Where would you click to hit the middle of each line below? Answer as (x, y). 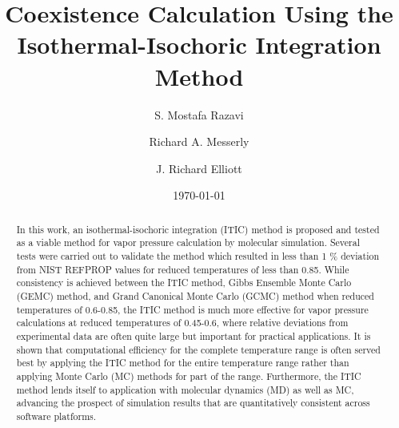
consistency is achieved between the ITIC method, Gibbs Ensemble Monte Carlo (184, 283)
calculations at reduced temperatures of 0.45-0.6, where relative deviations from (182, 323)
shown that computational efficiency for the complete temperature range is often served (198, 349)
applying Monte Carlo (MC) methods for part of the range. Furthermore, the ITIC (189, 376)
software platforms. (56, 416)
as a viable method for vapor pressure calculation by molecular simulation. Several (188, 242)
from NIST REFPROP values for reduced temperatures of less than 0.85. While (183, 269)
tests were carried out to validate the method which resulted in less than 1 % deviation (198, 255)
